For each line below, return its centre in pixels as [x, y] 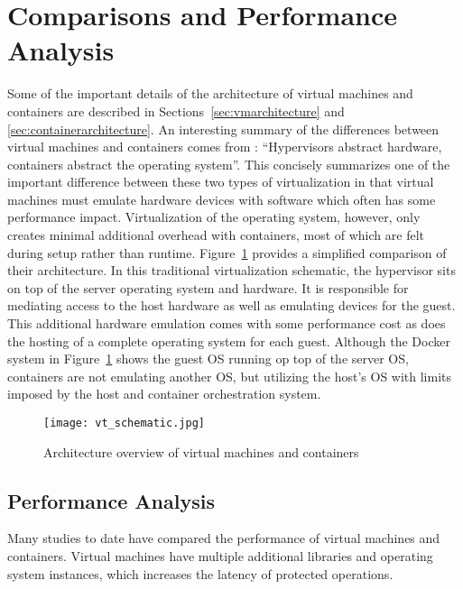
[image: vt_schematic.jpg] [124, 423]
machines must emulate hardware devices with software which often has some [222, 199]
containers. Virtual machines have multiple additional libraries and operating [220, 556]
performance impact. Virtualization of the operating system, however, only [214, 217]
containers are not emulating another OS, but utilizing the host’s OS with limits [230, 376]
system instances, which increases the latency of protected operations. [200, 573]
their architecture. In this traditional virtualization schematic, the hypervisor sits [231, 270]
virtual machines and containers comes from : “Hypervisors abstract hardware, [225, 147]
